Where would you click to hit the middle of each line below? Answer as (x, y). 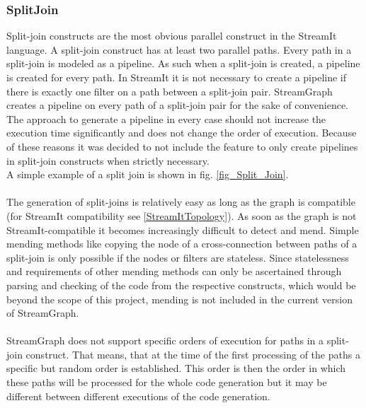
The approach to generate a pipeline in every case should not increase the (166, 118)
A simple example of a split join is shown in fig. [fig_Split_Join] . (148, 174)
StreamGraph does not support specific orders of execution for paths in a (165, 340)
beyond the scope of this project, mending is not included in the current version (179, 299)
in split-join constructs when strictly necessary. (108, 160)
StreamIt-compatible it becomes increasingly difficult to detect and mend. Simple (183, 229)
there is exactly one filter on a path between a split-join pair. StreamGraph (170, 91)
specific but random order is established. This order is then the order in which (176, 368)
